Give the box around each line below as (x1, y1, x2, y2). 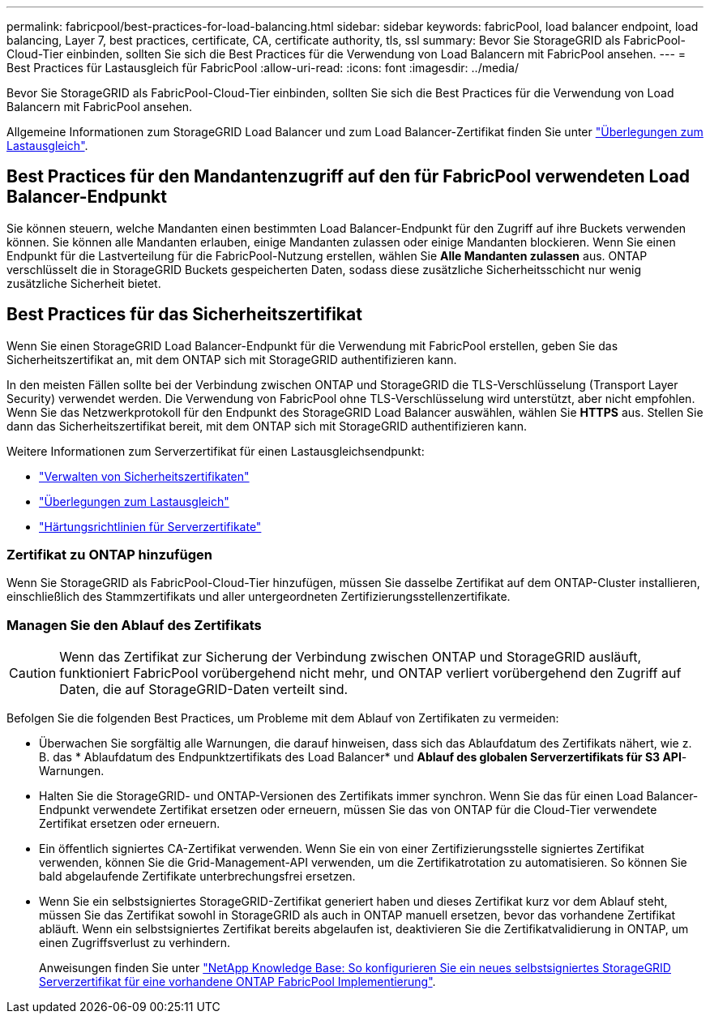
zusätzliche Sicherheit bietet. (6, 276, 161, 290)
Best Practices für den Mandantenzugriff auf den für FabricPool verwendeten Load (6, 166, 690, 187)
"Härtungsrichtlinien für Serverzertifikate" (39, 519, 262, 534)
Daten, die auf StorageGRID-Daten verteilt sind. (59, 681, 349, 698)
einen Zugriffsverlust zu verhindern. (39, 936, 231, 950)
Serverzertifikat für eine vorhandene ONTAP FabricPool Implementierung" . (39, 975, 436, 989)
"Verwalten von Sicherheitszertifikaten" (39, 469, 250, 483)
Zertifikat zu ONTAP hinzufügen (6, 546, 212, 564)
